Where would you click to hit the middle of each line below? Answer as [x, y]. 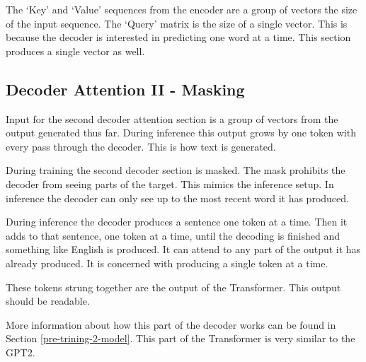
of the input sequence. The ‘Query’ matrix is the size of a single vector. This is [177, 23]
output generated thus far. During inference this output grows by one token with [181, 133]
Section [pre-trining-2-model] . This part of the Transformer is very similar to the [181, 338]
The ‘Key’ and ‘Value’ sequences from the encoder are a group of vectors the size [182, 9]
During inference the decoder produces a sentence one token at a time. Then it [177, 222]
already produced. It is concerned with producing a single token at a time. [167, 263]
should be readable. [48, 301]
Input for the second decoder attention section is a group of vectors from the [172, 118]
